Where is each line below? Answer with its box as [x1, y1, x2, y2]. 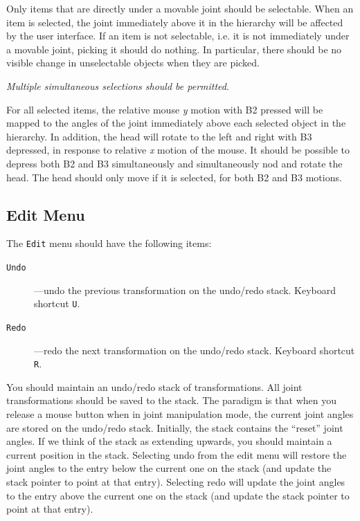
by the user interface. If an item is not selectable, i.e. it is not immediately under [6, 28, 350, 43]
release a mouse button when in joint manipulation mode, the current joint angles [6, 406, 354, 421]
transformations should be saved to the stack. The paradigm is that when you [6, 393, 336, 408]
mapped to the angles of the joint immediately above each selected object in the [6, 116, 346, 130]
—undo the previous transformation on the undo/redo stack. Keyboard [34, 282, 336, 297]
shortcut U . [34, 296, 80, 311]
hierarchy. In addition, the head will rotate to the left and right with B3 [6, 129, 312, 143]
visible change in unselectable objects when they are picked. [6, 55, 260, 70]
